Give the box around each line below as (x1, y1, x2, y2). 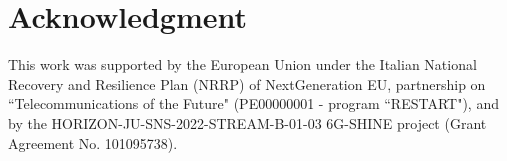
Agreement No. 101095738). (8, 132, 178, 153)
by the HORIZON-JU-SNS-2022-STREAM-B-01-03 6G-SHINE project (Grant (8, 112, 487, 133)
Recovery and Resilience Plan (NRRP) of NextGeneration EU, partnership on (8, 73, 486, 94)
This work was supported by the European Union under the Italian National (8, 54, 477, 75)
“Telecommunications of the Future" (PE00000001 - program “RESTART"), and (8, 93, 499, 114)
